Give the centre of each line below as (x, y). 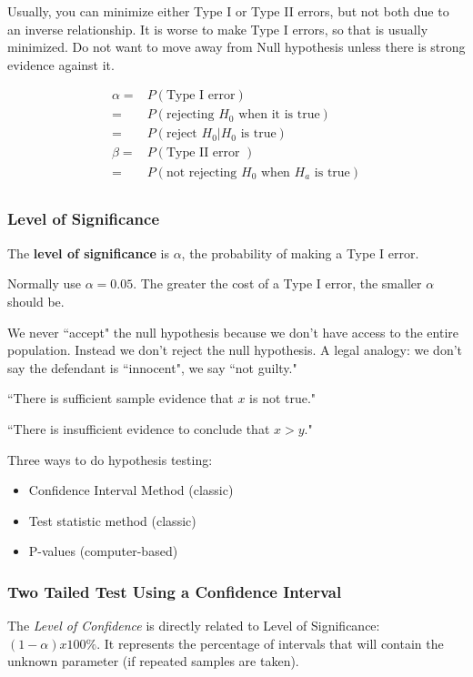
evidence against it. (61, 64)
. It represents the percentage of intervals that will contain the (270, 643)
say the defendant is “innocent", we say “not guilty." (152, 367)
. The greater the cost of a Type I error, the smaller (277, 283)
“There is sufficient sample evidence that (121, 398)
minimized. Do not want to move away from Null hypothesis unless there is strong (236, 47)
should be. (36, 301)
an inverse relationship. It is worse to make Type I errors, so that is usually (218, 29)
